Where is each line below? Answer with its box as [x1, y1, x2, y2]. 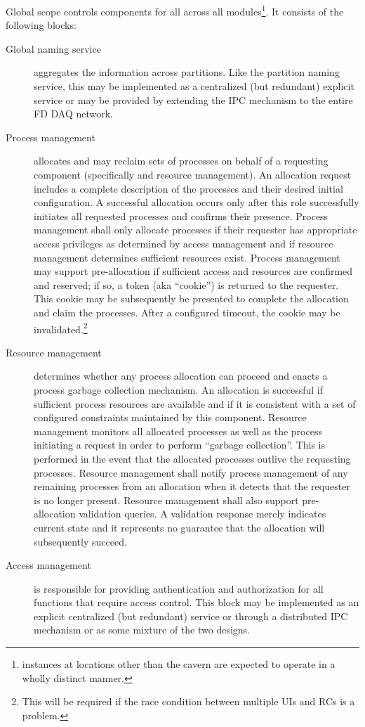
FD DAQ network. [34, 106, 114, 121]
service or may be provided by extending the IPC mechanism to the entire [34, 92, 353, 107]
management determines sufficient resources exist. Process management [34, 250, 340, 264]
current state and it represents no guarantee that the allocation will [34, 520, 325, 534]
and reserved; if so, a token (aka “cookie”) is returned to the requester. [34, 277, 339, 292]
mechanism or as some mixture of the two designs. [34, 622, 251, 637]
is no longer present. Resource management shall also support [34, 492, 299, 507]
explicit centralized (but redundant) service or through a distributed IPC [34, 608, 348, 623]
